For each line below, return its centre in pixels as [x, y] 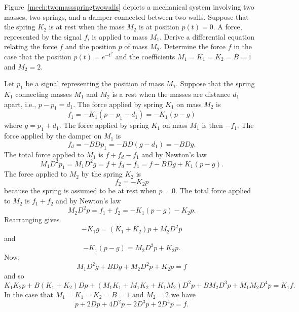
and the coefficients [145, 56]
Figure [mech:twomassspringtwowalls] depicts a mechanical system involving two [129, 7]
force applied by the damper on [53, 136]
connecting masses [44, 94]
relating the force [31, 46]
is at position [159, 27]
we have [183, 294]
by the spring [102, 174]
